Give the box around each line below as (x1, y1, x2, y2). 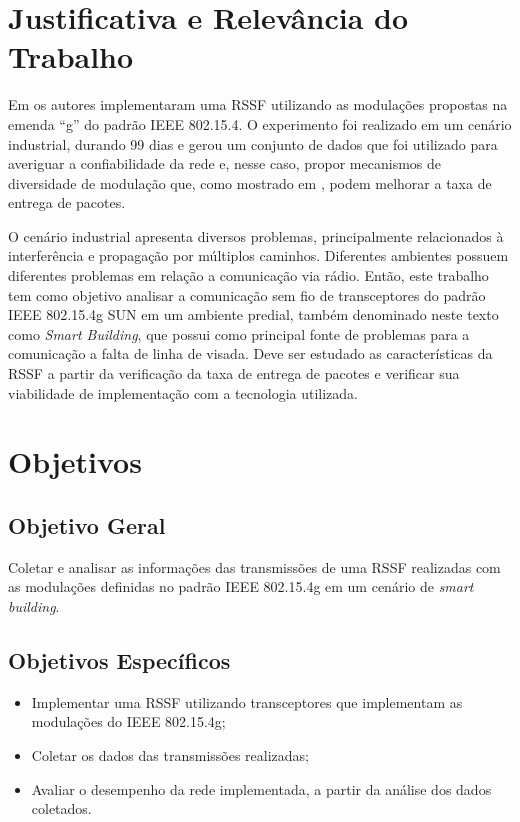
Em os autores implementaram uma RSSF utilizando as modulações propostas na (8, 94, 508, 115)
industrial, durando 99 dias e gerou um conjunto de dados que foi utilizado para (8, 133, 498, 154)
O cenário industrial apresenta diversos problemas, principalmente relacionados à (8, 225, 504, 246)
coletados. (31, 798, 92, 819)
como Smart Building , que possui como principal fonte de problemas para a (8, 323, 470, 344)
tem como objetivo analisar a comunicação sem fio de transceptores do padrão (8, 284, 486, 305)
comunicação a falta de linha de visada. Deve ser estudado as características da (8, 343, 493, 364)
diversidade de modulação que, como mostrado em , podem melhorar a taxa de (8, 172, 492, 193)
